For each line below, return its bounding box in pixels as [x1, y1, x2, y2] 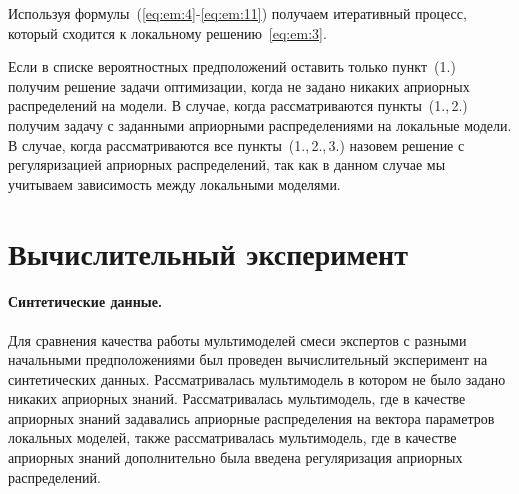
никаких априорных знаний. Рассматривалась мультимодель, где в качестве [8, 388, 466, 409]
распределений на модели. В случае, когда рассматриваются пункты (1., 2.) [8, 95, 468, 116]
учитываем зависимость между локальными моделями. [8, 173, 341, 194]
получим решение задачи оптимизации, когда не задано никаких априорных [8, 75, 470, 96]
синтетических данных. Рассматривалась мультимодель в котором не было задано [8, 368, 506, 389]
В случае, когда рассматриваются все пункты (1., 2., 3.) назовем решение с [8, 134, 465, 155]
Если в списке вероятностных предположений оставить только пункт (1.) [8, 56, 456, 77]
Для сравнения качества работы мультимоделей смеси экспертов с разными [8, 329, 467, 350]
